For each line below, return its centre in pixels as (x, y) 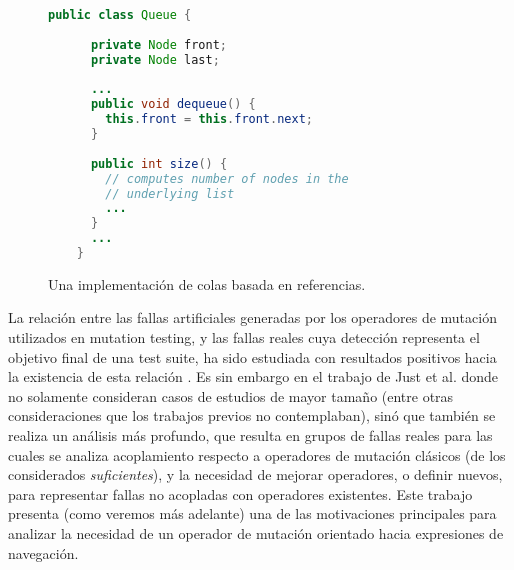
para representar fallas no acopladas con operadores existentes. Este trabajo (240, 493)
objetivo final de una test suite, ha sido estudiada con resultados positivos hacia (252, 356)
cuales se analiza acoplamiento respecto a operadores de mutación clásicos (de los (257, 454)
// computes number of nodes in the (227, 178)
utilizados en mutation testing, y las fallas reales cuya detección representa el (244, 337)
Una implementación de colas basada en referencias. (207, 283)
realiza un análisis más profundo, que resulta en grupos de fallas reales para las (250, 435)
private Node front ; (159, 44)
